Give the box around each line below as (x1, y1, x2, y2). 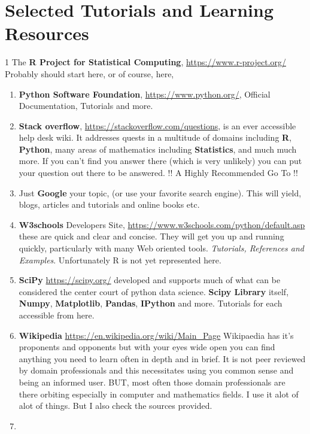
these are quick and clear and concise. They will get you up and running (19, 230, 284, 242)
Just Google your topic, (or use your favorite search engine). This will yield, (19, 186, 302, 199)
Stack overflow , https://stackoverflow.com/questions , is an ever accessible (19, 119, 296, 132)
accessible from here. (19, 309, 95, 321)
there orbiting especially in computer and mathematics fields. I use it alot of (19, 387, 299, 400)
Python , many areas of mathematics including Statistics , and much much (19, 142, 297, 155)
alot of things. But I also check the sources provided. (19, 399, 212, 412)
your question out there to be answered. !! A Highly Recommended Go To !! (19, 166, 298, 179)
